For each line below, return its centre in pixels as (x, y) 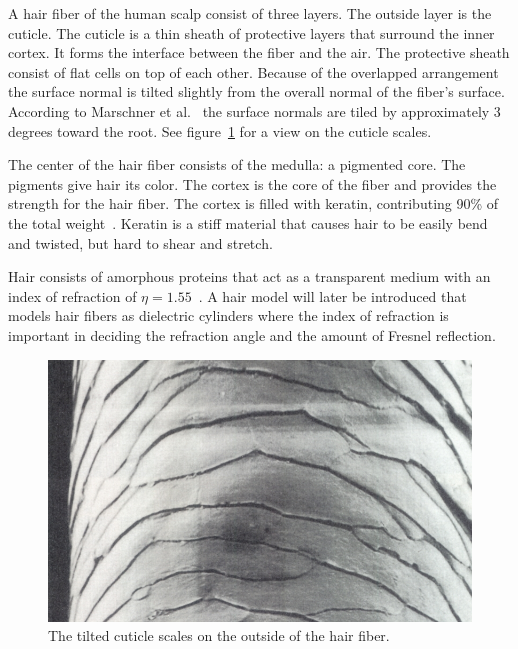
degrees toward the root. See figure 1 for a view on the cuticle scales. (220, 130)
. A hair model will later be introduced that (332, 295)
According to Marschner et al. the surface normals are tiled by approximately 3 (254, 110)
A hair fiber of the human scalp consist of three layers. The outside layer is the (250, 13)
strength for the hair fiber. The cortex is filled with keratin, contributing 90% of (253, 203)
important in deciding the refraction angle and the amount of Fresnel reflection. (252, 334)
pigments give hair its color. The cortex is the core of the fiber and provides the (252, 183)
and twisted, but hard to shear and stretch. (140, 242)
